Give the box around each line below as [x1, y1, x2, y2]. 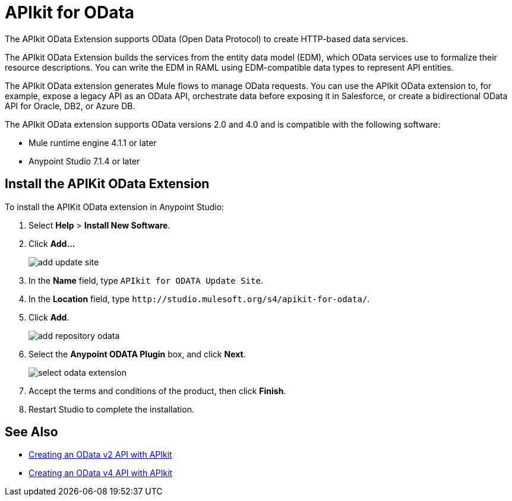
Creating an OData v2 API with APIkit [29, 449, 172, 460]
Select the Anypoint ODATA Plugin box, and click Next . [29, 348, 246, 359]
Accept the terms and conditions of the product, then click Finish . [29, 385, 286, 396]
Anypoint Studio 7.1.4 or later [29, 156, 140, 166]
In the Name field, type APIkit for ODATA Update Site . [29, 275, 263, 286]
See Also [5, 424, 58, 440]
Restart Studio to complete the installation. [29, 404, 194, 414]
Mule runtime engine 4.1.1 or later [29, 137, 157, 148]
